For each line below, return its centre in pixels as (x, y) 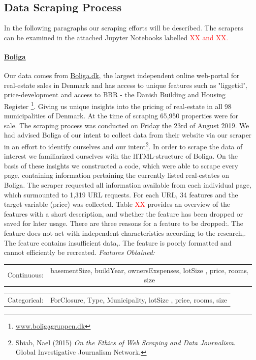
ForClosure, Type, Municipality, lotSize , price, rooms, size (139, 299)
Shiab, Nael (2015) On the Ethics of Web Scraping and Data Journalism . (126, 342)
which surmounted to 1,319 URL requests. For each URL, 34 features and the (121, 194)
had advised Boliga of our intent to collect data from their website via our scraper (128, 135)
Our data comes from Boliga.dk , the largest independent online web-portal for (122, 75)
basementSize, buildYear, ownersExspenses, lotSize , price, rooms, (149, 270)
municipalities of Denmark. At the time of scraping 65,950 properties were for (121, 116)
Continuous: (26, 275)
